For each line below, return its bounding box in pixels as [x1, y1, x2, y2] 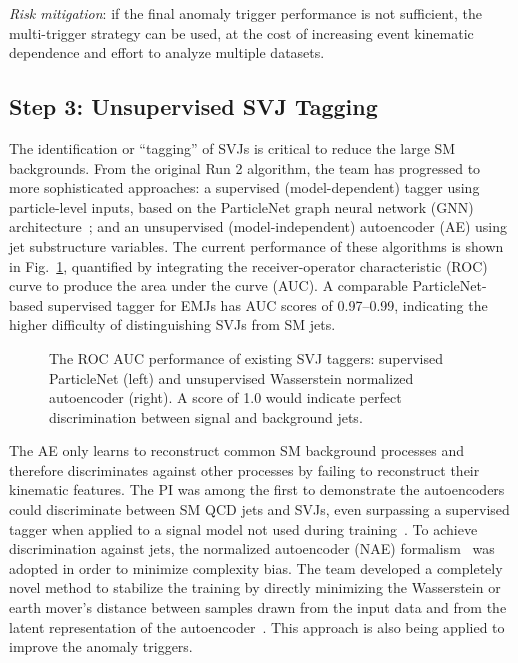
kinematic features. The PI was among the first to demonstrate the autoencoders [9, 479, 505, 500]
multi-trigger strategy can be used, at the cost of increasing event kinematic [9, 22, 474, 43]
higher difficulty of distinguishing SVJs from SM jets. [9, 314, 336, 335]
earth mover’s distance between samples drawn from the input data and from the [9, 597, 507, 618]
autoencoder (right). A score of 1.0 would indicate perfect [49, 387, 402, 408]
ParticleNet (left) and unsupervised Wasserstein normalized [49, 367, 414, 388]
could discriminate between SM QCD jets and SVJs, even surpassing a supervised [9, 499, 510, 520]
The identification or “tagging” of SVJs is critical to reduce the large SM [9, 137, 456, 158]
